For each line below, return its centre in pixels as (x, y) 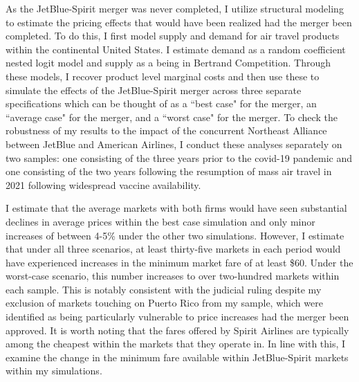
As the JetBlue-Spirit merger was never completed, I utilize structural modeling (175, 8)
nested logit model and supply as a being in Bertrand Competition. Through (168, 63)
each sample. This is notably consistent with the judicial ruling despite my (164, 289)
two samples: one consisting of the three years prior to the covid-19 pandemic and (179, 157)
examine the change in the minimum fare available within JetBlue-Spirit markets (177, 357)
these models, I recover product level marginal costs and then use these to (163, 76)
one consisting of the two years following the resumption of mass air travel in (169, 171)
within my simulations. (54, 371)
